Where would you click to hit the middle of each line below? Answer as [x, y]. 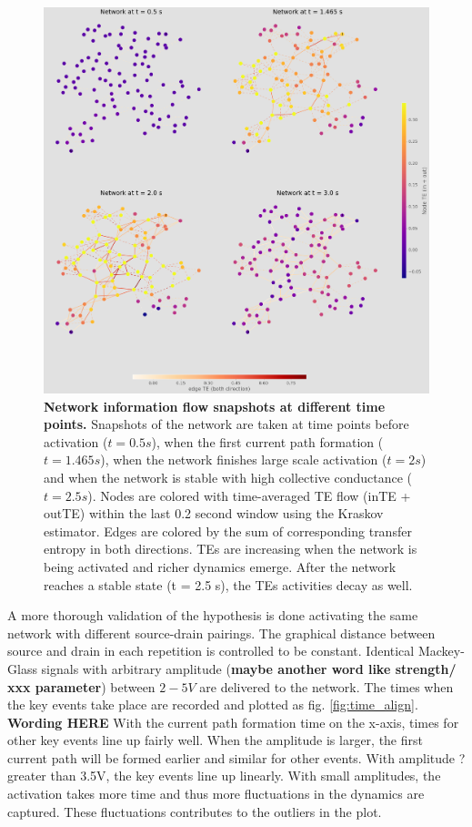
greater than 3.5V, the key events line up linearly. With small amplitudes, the [224, 776]
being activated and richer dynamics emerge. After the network [220, 566]
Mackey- [441, 651]
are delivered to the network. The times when [326, 686]
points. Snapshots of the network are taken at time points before [226, 424]
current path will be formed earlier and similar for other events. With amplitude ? [236, 757]
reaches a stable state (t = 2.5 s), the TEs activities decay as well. [228, 584]
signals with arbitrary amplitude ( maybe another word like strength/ [249, 668]
